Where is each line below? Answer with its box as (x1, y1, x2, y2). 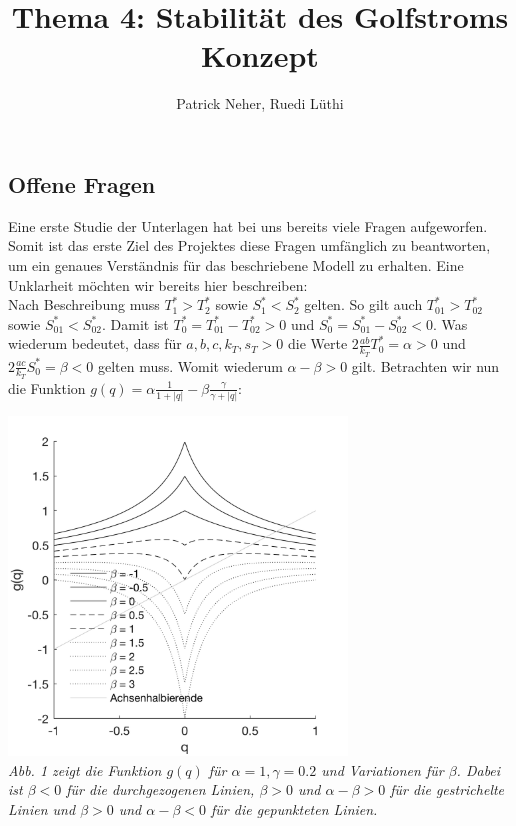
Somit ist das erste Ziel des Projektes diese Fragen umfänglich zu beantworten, (8, 235, 491, 256)
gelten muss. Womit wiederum (97, 355, 283, 376)
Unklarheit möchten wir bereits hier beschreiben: (8, 274, 308, 295)
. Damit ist (102, 313, 169, 334)
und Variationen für (321, 759, 444, 780)
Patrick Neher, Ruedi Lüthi (176, 93, 344, 114)
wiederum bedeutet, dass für (8, 333, 182, 354)
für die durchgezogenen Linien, (66, 779, 255, 800)
